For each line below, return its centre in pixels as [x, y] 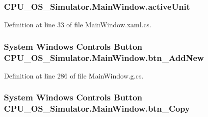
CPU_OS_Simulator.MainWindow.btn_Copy [97, 108]
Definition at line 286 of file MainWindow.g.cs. [74, 75]
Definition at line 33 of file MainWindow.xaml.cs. [78, 25]
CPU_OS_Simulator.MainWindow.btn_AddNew [104, 57]
